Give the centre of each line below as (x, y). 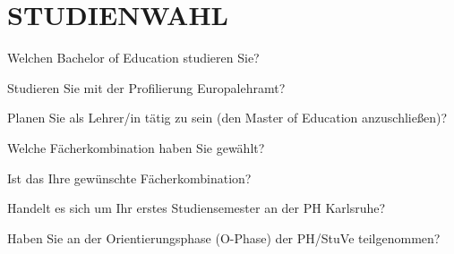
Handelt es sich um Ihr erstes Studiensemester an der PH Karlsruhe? (197, 208)
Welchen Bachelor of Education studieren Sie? (133, 58)
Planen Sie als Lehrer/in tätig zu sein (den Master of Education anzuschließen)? (227, 118)
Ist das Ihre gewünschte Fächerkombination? (129, 178)
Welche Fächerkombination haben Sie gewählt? (136, 147)
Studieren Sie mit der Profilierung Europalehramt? (146, 87)
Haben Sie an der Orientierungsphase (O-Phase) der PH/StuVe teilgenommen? (224, 237)
